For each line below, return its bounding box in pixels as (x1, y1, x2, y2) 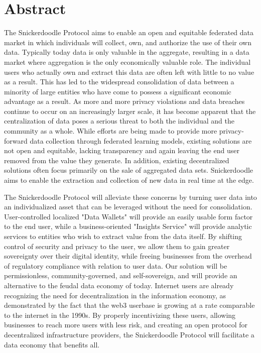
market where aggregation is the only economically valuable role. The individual (4, 56, 251, 67)
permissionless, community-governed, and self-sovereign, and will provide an (4, 270, 237, 281)
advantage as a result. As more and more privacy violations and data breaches (4, 96, 245, 106)
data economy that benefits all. (4, 339, 100, 349)
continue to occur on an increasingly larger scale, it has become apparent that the (4, 105, 256, 116)
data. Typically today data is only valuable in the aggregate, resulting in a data (4, 47, 249, 57)
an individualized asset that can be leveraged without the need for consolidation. (4, 201, 252, 212)
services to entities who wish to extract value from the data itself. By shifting (4, 231, 242, 241)
